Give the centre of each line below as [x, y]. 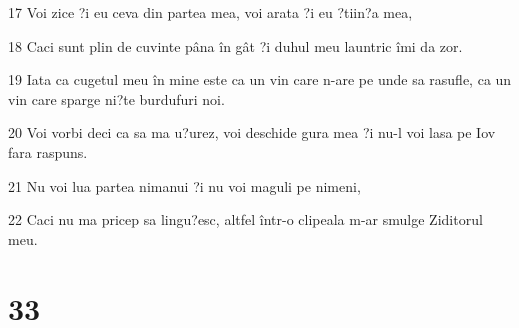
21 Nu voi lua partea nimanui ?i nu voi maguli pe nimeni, [184, 185]
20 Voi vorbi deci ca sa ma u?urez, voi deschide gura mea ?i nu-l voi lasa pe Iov [252, 132]
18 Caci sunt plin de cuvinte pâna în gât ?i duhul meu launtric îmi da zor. [235, 45]
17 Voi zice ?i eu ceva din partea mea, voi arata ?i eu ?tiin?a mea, [210, 12]
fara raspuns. [48, 151]
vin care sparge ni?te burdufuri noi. [116, 98]
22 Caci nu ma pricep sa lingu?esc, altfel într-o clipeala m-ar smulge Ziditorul [245, 219]
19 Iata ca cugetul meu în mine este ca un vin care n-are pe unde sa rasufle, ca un [260, 79]
